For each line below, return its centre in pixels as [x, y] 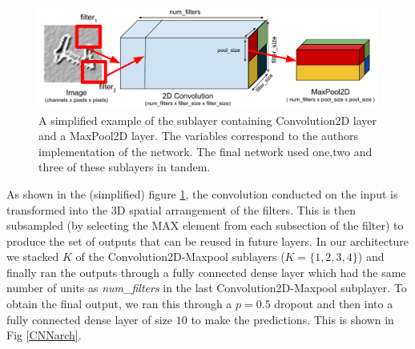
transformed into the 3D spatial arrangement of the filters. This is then [181, 209]
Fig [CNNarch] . [44, 335]
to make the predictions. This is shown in [292, 319]
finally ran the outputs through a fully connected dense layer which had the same [206, 272]
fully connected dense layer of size [90, 319]
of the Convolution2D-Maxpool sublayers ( [180, 257]
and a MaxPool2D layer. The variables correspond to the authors [199, 136]
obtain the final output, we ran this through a [119, 304]
